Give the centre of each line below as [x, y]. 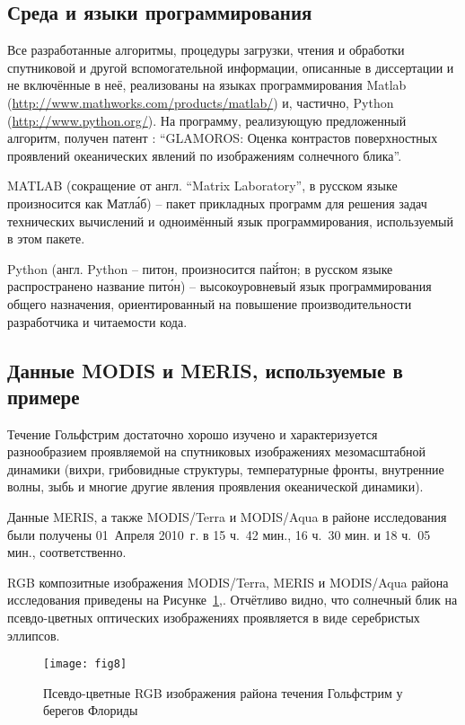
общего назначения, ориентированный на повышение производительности [210, 303]
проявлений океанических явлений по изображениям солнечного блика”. [205, 155]
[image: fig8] [85, 664]
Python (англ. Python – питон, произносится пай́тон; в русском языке [200, 268]
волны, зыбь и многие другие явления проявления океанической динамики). [215, 486]
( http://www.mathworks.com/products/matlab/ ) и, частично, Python [201, 102]
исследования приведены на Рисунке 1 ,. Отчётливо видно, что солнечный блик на [232, 600]
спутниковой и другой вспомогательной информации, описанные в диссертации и [231, 67]
